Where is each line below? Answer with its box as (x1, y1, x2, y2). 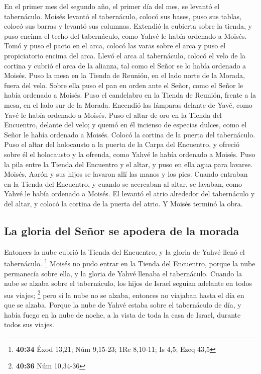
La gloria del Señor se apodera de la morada (4, 222, 239, 238)
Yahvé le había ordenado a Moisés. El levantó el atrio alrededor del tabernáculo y (4, 188, 255, 199)
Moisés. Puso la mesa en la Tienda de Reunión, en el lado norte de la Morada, (4, 70, 245, 81)
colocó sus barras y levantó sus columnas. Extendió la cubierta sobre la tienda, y (4, 21, 252, 31)
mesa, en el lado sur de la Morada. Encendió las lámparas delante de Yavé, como (4, 99, 252, 110)
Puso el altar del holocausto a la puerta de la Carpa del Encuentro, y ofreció (4, 139, 239, 149)
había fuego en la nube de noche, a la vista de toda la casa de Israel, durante (4, 309, 241, 320)
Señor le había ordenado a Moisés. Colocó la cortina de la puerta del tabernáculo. (4, 129, 255, 139)
